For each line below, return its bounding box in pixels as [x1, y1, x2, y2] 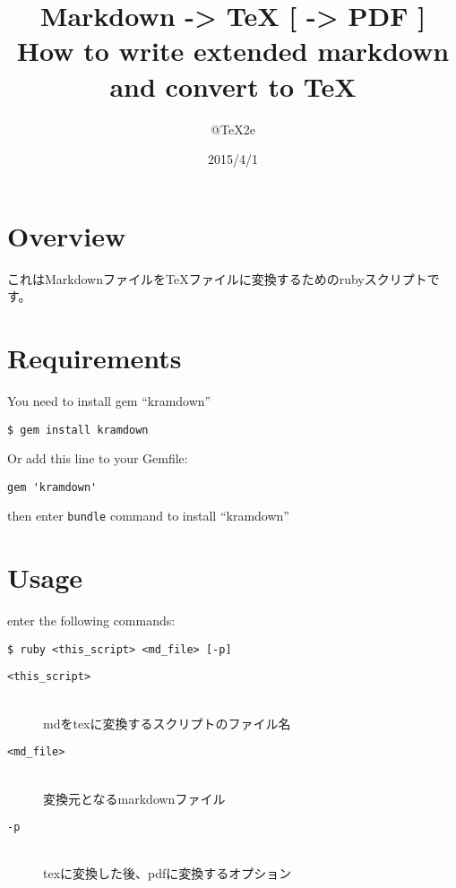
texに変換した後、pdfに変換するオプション [43, 864, 292, 883]
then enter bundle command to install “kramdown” [7, 506, 289, 525]
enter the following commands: [7, 611, 176, 630]
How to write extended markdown [16, 32, 450, 69]
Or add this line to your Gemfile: [7, 449, 188, 468]
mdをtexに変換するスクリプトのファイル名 [43, 713, 291, 732]
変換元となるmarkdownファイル [43, 789, 226, 807]
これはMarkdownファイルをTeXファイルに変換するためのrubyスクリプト [7, 269, 427, 288]
